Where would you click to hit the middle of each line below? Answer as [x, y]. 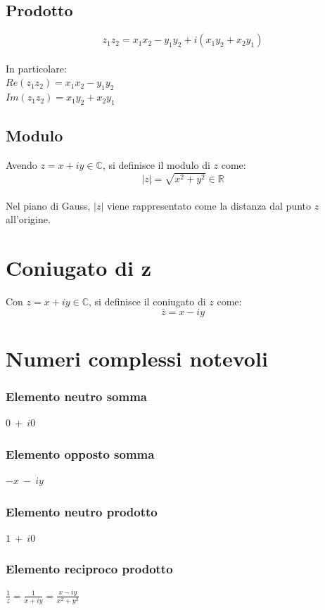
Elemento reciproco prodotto [89, 569]
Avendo [21, 165]
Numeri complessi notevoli [137, 358]
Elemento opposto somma [80, 453]
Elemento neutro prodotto [82, 511]
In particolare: [36, 68]
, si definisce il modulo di [156, 165]
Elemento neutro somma [77, 396]
